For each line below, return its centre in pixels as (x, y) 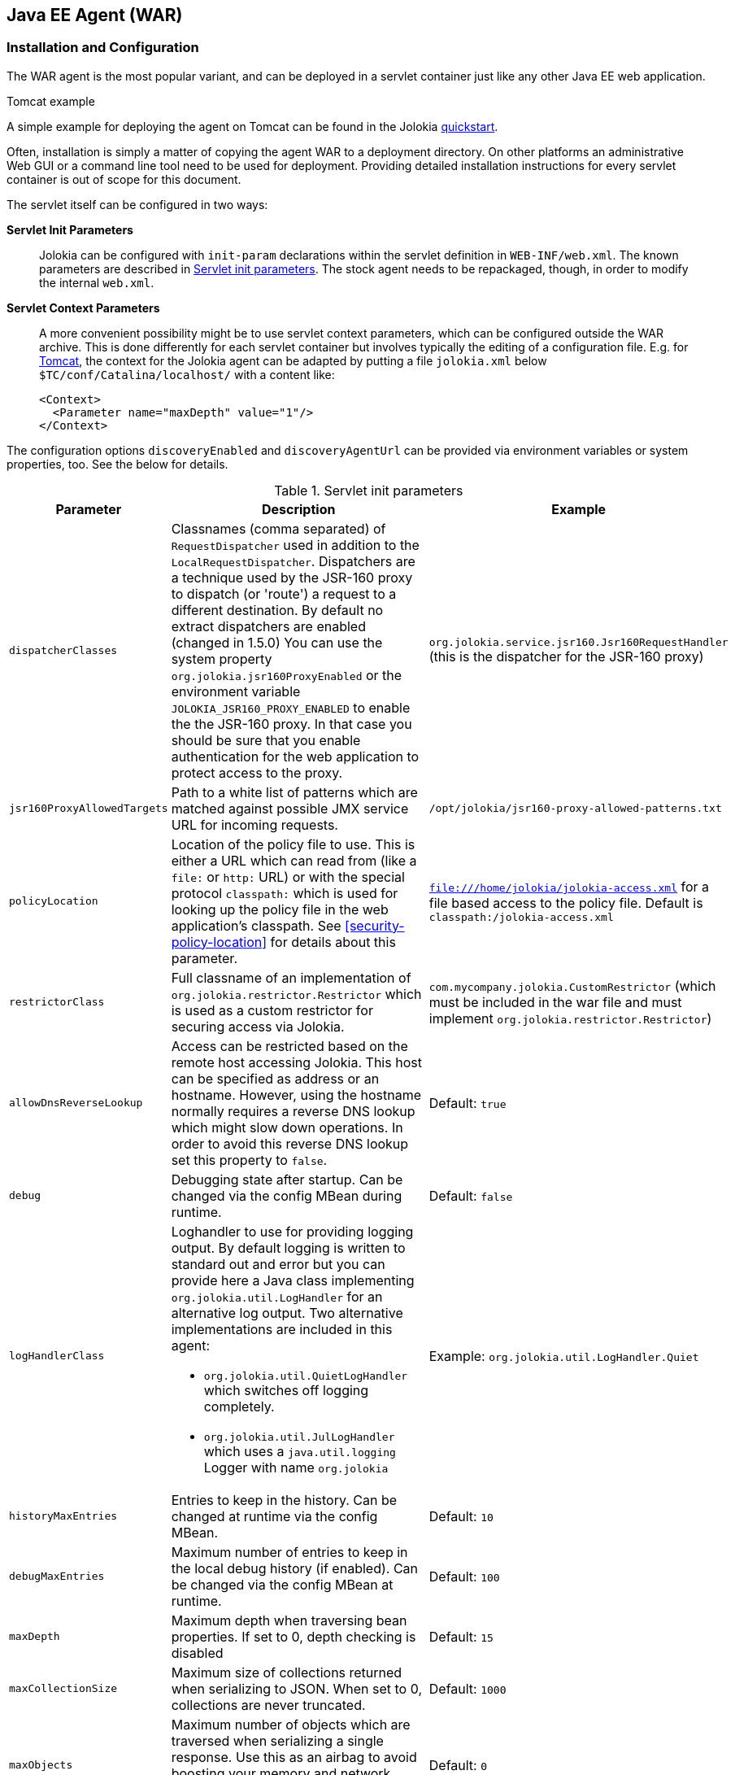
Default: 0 (458, 1765)
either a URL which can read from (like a (294, 860)
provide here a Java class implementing (293, 1280)
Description (298, 509)
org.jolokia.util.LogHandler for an (277, 1296)
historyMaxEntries (63, 1516)
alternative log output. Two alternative (287, 1313)
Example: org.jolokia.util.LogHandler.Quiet (564, 1356)
